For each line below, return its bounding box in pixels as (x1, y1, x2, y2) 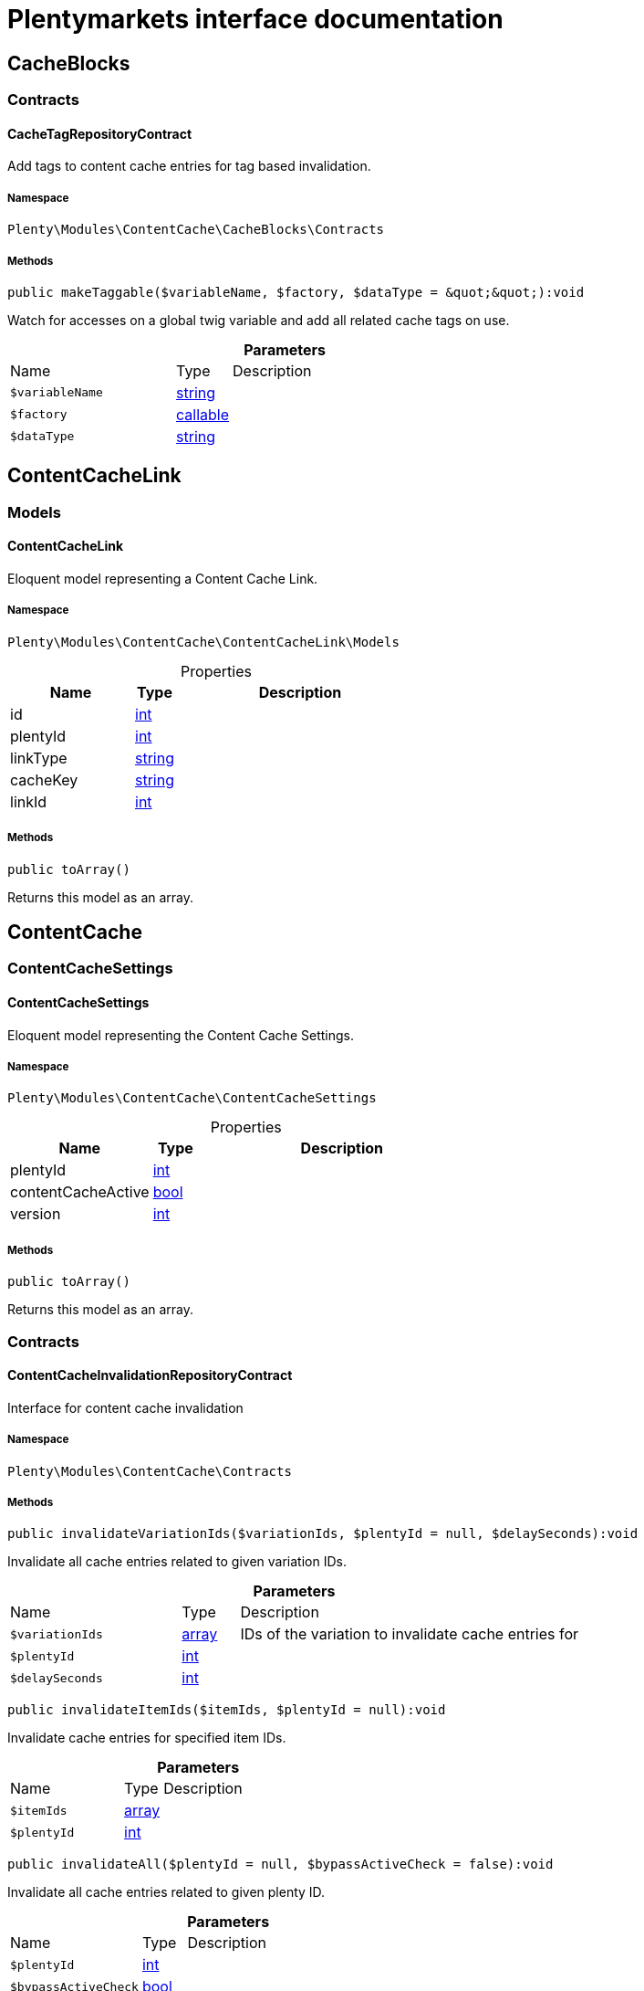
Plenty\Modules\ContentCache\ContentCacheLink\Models (7, 634, 400, 649)
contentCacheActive (10, 1183, 150, 1202)
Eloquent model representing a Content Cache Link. (7, 571, 318, 587)
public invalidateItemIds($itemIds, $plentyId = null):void (7, 1702, 446, 1718)
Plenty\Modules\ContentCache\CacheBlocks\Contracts (7, 222, 385, 237)
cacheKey (10, 770, 78, 789)
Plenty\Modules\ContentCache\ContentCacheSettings (7, 1090, 377, 1106)
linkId (10, 792, 47, 811)
